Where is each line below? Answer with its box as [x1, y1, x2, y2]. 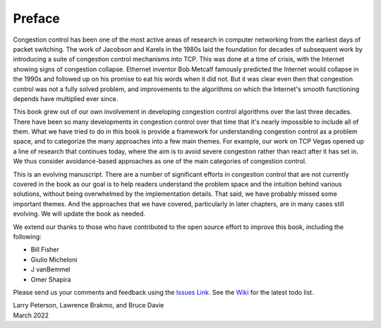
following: [13, 232, 42, 240]
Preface [13, 11, 60, 26]
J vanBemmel [30, 265, 71, 274]
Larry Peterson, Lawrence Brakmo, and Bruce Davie [13, 301, 164, 310]
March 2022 [13, 311, 49, 320]
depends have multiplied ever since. [13, 94, 119, 102]
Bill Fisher [30, 245, 60, 254]
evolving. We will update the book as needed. [13, 209, 146, 218]
